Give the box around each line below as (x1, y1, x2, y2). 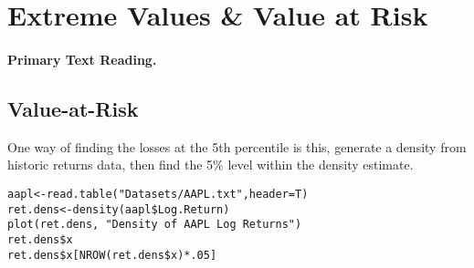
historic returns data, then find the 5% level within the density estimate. (7, 155, 414, 174)
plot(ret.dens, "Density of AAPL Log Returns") (7, 218, 302, 232)
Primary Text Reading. (7, 49, 157, 68)
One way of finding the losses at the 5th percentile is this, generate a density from (7, 137, 467, 156)
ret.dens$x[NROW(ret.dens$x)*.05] (7, 248, 217, 262)
